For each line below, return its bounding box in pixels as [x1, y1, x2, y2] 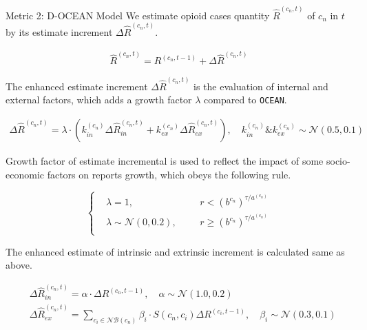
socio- [326, 154, 350, 168]
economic [6, 167, 44, 181]
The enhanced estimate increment [6, 79, 148, 93]
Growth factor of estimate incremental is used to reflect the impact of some [6, 154, 324, 168]
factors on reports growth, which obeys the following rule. [47, 167, 291, 181]
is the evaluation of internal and [193, 79, 328, 93]
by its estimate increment [6, 24, 113, 39]
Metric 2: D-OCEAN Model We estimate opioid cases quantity [6, 8, 270, 22]
